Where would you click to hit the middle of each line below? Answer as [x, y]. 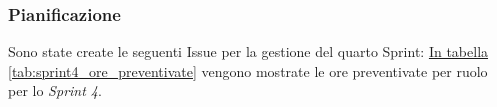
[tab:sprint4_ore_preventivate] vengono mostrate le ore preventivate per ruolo [248, 70]
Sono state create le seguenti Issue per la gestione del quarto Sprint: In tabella [248, 51]
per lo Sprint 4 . [55, 90]
